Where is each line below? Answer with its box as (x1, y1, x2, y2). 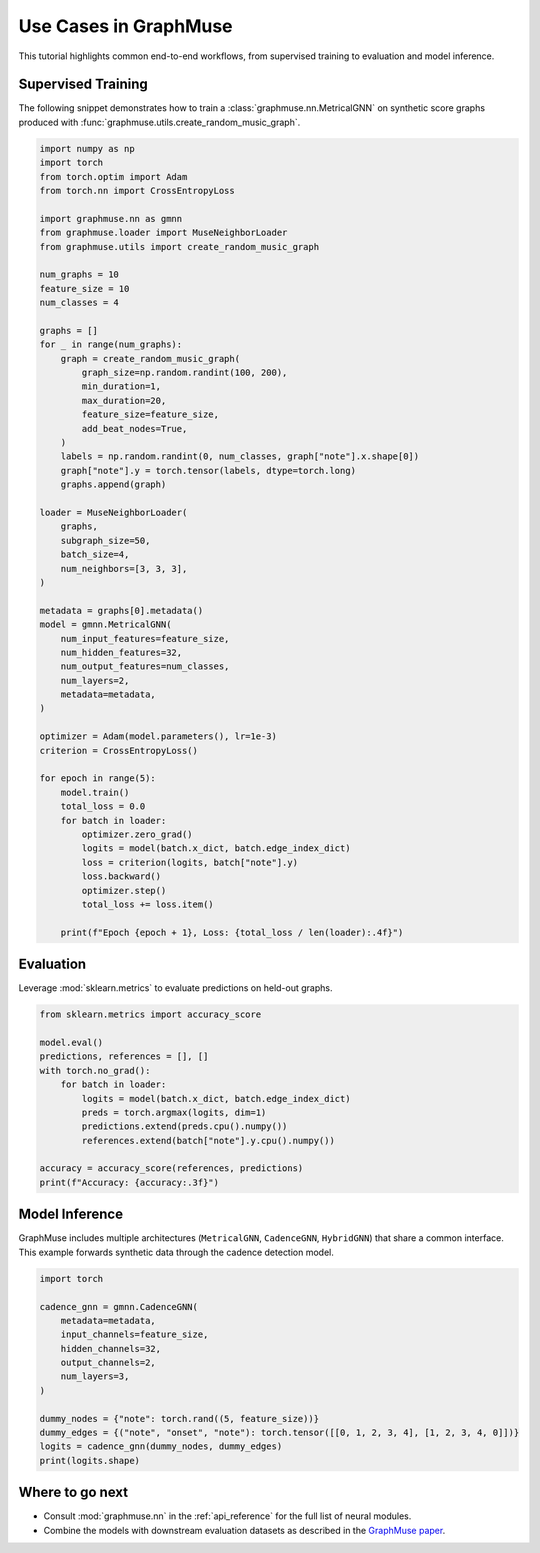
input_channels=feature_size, (60, 1329, 209, 1340)
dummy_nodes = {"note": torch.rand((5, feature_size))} (39, 1413, 320, 1424)
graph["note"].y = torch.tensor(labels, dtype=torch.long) (60, 465, 357, 476)
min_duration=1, (81, 381, 162, 392)
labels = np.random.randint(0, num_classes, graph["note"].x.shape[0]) (60, 451, 420, 462)
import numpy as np (39, 143, 135, 154)
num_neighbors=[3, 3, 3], (60, 563, 188, 574)
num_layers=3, (60, 1371, 130, 1382)
